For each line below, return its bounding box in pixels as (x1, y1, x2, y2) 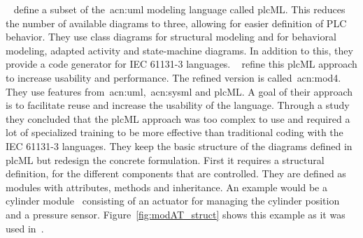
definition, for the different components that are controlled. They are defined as (6, 166, 346, 181)
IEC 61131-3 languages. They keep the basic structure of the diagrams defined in (6, 138, 353, 153)
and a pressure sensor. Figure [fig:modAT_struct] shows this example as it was (6, 207, 346, 221)
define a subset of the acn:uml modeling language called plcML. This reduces (13, 2, 346, 16)
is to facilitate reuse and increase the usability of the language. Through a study (6, 98, 350, 112)
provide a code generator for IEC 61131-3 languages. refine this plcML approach (6, 57, 357, 71)
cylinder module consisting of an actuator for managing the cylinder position (6, 193, 340, 208)
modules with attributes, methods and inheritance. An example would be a (6, 179, 327, 194)
